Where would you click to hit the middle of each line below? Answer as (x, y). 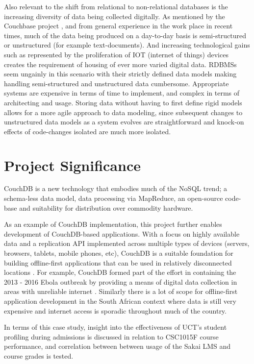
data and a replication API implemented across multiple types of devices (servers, (127, 243)
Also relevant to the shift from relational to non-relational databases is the (116, 6)
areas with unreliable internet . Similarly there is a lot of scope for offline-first (121, 291)
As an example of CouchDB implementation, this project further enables (113, 224)
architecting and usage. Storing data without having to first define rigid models (123, 102)
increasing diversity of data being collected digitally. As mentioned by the (114, 16)
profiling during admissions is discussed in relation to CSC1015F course (111, 336)
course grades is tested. (39, 355)
